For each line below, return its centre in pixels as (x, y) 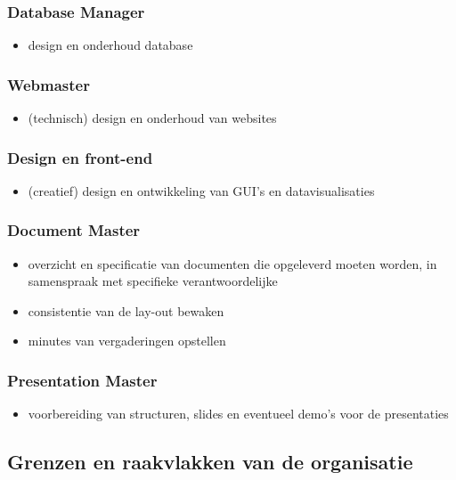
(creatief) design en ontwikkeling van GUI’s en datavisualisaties (201, 190)
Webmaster (49, 84)
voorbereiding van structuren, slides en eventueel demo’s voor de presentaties (238, 414)
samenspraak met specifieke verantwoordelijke (153, 281)
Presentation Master (82, 380)
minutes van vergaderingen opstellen (127, 341)
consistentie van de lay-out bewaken (126, 310)
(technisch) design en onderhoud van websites (152, 118)
